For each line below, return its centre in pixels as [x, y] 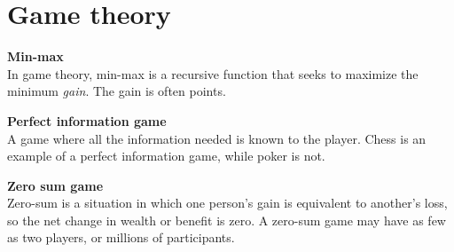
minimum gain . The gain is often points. [117, 91]
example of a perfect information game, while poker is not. [166, 156]
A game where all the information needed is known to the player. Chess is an [217, 138]
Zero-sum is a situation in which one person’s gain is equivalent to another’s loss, [227, 203]
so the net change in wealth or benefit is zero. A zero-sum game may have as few [227, 220]
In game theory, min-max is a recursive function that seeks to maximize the [213, 73]
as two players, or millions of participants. [121, 237]
